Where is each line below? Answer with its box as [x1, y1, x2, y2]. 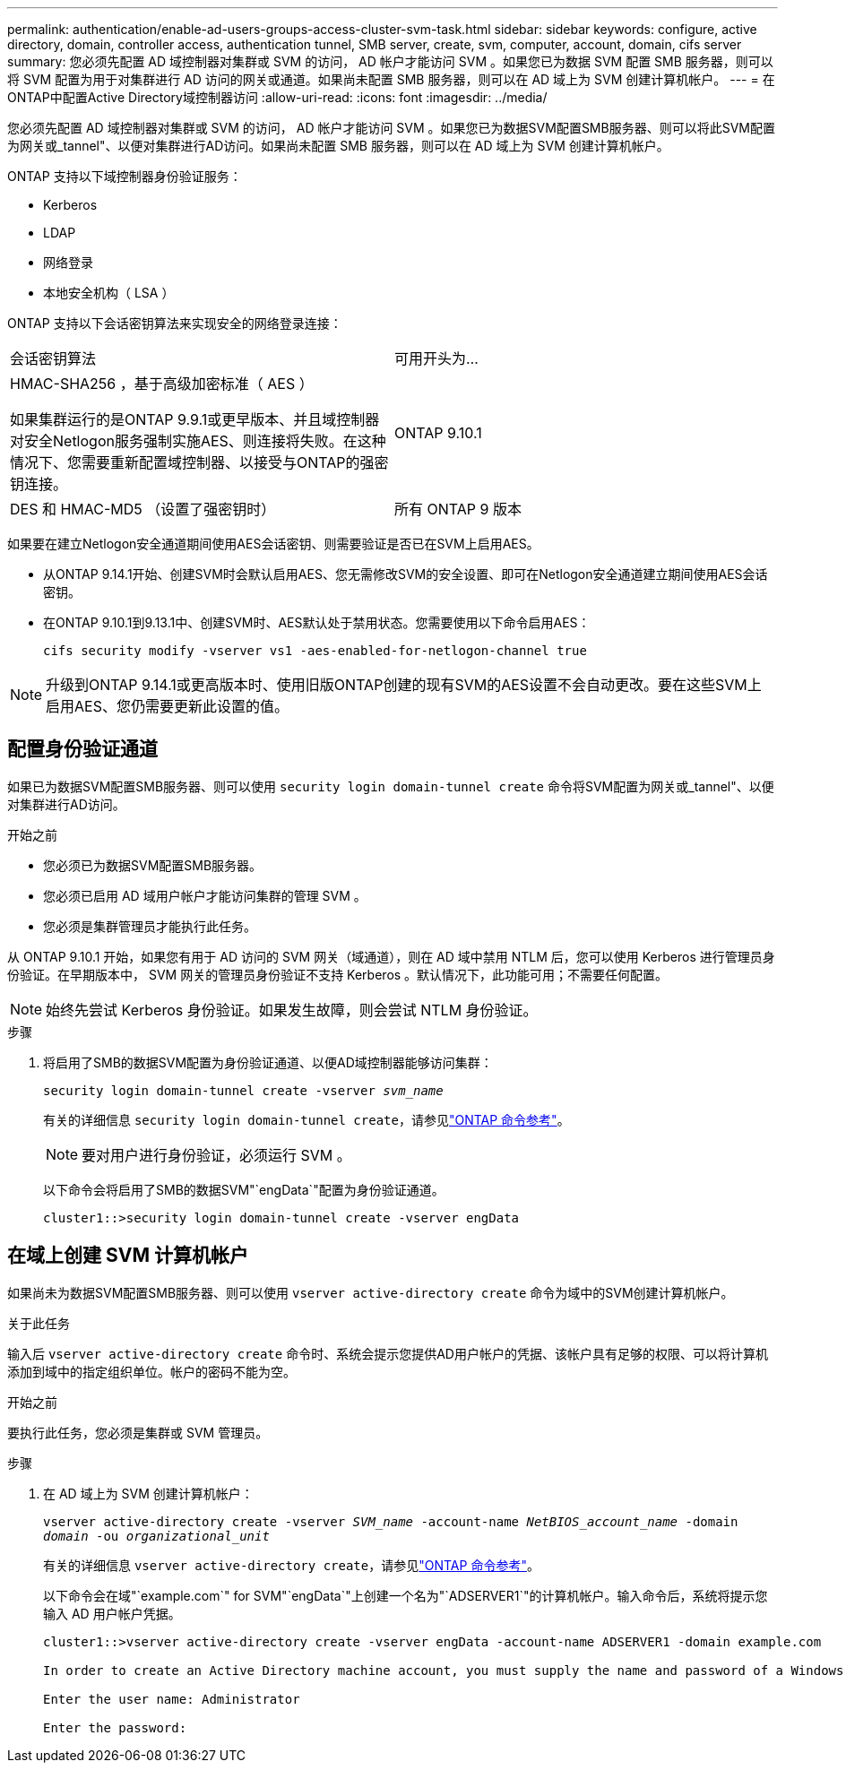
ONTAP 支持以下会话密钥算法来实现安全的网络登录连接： [7, 315, 342, 331]
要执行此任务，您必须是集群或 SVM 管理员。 [7, 1424, 269, 1440]
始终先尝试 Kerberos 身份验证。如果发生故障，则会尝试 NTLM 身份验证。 [46, 1000, 538, 1019]
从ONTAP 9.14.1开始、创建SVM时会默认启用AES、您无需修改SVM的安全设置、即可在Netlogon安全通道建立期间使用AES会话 [43, 566, 768, 582]
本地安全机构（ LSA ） [43, 285, 175, 300]
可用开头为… [394, 350, 479, 367]
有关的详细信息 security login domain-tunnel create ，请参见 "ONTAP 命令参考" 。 [43, 1111, 570, 1127]
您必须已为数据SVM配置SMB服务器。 [43, 857, 263, 873]
